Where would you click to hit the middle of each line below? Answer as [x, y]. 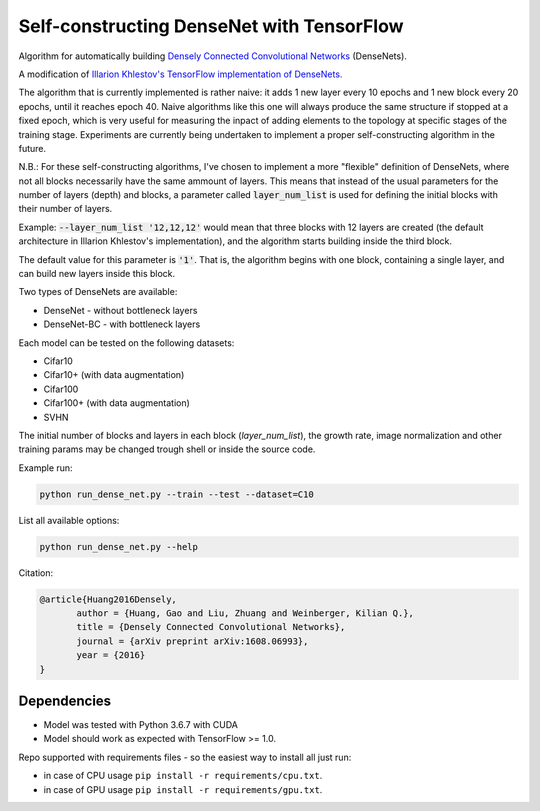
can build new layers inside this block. [97, 274]
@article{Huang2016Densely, [108, 599]
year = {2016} [111, 655]
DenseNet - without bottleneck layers [120, 310]
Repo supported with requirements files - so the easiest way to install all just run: [185, 757]
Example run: [46, 467]
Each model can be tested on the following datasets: [126, 342]
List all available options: [69, 520]
